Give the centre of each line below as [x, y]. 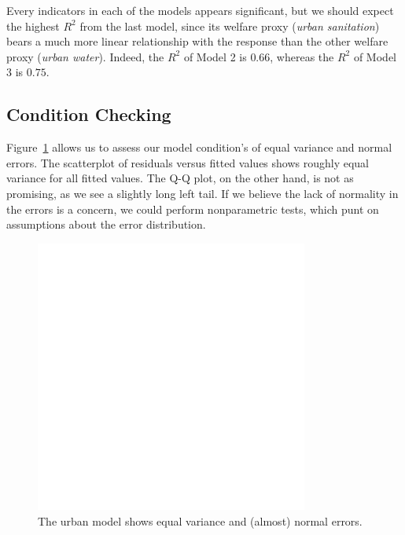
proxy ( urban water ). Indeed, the [85, 56]
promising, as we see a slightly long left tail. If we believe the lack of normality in [202, 193]
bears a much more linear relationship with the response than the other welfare [197, 41]
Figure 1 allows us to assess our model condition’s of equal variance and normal [199, 147]
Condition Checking [89, 114]
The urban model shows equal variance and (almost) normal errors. [200, 520]
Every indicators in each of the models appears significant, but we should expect [200, 10]
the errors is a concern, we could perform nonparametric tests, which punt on [193, 209]
